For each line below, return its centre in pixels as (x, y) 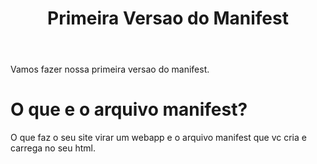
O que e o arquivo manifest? (129, 109)
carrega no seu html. (53, 148)
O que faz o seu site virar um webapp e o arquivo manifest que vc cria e (158, 138)
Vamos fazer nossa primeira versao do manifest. (110, 69)
